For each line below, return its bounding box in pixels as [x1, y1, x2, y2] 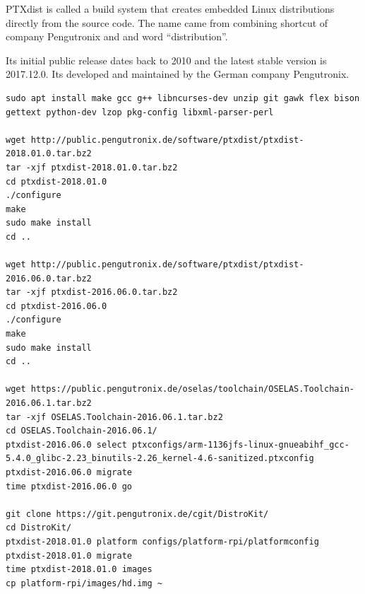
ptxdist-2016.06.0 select [6, 439, 127, 450]
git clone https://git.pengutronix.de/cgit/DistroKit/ [6, 508, 269, 519]
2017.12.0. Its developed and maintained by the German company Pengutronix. [6, 66, 349, 81]
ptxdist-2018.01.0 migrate [6, 550, 132, 561]
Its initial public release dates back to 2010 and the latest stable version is [6, 52, 327, 67]
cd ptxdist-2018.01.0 [6, 176, 107, 187]
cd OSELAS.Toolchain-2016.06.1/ [6, 426, 157, 436]
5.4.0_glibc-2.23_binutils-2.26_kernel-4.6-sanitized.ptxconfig [6, 453, 314, 464]
